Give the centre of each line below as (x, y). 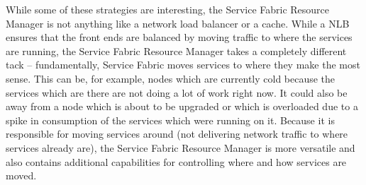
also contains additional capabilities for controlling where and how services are (176, 161)
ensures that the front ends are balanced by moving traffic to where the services (179, 37)
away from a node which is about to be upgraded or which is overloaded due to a (182, 106)
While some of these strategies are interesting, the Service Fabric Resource (168, 9)
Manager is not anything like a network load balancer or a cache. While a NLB (178, 23)
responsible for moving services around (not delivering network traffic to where (177, 134)
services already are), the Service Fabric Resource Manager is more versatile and (181, 147)
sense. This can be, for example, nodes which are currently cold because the (171, 78)
